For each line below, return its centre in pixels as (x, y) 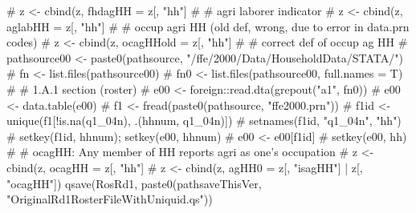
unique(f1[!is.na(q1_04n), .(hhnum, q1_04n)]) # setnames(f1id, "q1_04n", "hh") (204, 121)
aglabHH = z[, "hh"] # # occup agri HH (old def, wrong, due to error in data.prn (208, 26)
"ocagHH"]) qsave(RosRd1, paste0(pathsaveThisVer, (134, 183)
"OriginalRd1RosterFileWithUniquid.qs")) (110, 199)
